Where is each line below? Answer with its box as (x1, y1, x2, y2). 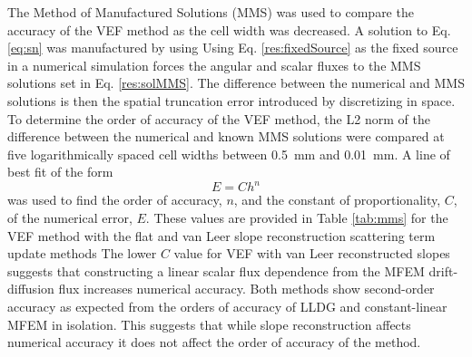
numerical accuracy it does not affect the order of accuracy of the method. (7, 333, 421, 352)
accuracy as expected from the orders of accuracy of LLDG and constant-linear (7, 297, 447, 315)
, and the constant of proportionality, (233, 190, 441, 209)
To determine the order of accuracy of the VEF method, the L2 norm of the (7, 109, 430, 128)
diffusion (7, 279, 54, 298)
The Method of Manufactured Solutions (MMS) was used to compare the (7, 3, 414, 21)
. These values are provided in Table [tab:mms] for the (145, 208, 448, 227)
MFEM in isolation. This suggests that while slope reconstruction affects (7, 314, 411, 333)
